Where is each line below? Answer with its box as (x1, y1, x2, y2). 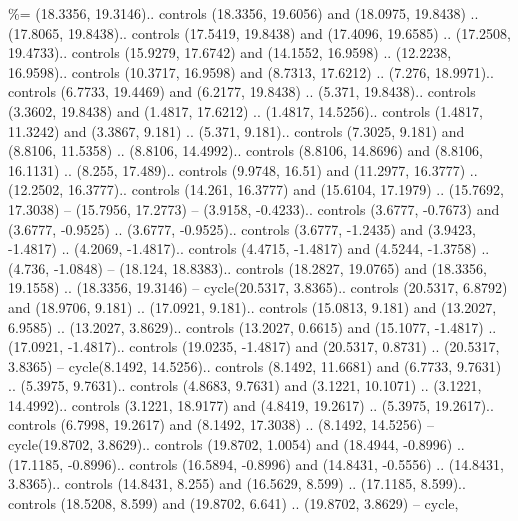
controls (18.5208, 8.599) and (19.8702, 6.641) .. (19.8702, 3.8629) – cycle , (8, 492, 459, 513)
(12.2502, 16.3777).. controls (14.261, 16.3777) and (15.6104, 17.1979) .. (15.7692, (8, 179, 504, 200)
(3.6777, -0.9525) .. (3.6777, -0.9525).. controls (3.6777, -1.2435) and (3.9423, (8, 218, 476, 239)
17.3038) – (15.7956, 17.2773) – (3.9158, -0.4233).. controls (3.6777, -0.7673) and (8, 198, 500, 219)
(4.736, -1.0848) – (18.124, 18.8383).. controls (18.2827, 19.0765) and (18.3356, (8, 257, 487, 278)
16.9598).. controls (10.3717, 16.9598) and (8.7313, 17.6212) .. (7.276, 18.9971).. (8, 61, 494, 82)
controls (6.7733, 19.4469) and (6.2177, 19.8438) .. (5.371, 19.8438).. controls (8, 81, 476, 102)
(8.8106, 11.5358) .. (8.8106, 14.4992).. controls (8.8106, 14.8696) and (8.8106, (8, 140, 483, 161)
